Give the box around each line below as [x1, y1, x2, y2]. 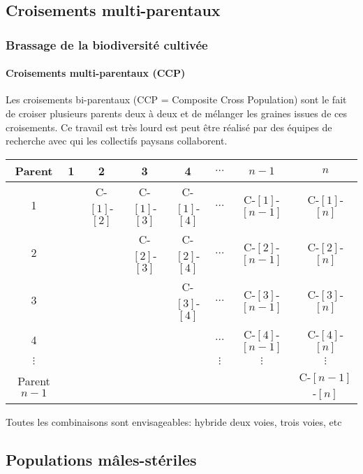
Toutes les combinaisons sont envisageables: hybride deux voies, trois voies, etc [6, 414, 342, 429]
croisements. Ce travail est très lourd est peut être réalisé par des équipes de [6, 119, 332, 134]
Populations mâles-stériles [6, 448, 197, 470]
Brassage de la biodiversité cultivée [6, 36, 208, 53]
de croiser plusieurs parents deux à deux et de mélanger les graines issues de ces [6, 106, 347, 121]
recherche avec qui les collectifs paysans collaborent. [6, 133, 228, 148]
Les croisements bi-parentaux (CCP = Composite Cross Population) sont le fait [6, 92, 347, 107]
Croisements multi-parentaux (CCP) [6, 66, 186, 80]
